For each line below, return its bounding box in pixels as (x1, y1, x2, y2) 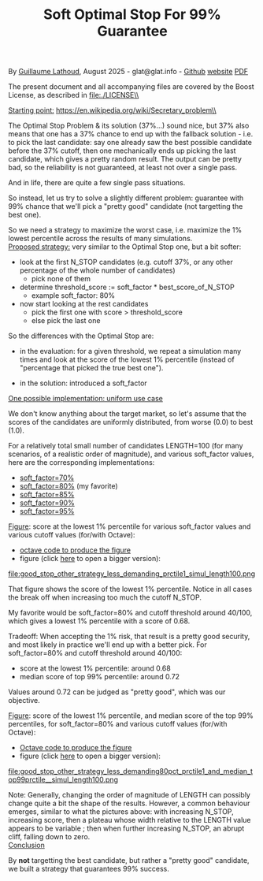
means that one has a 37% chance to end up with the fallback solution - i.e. (8, 129, 254, 139)
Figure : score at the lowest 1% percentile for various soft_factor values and (8, 522, 251, 531)
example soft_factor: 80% (31, 291, 116, 300)
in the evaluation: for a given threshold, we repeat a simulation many (19, 347, 242, 356)
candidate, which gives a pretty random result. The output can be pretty (8, 154, 243, 164)
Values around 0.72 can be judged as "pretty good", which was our (8, 687, 226, 697)
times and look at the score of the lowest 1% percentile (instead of (19, 355, 235, 364)
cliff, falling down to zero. (8, 832, 91, 842)
